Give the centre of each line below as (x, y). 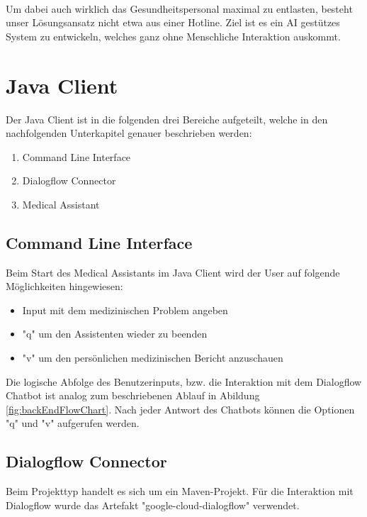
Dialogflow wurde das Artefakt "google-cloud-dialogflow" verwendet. (153, 505)
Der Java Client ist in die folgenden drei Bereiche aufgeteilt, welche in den (167, 119)
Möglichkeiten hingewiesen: (64, 286)
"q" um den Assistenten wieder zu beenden (115, 334)
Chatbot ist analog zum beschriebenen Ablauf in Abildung (133, 395)
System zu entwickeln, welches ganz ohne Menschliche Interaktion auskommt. (173, 36)
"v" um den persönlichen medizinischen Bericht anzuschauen (153, 358)
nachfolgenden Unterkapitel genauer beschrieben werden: (129, 133)
